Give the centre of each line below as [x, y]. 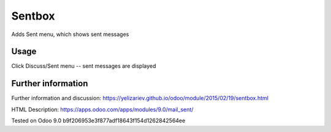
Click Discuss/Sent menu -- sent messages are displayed [84, 66]
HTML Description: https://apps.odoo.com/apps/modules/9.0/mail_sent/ [102, 109]
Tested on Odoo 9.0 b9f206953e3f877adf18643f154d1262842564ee [98, 121]
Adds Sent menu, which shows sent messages [70, 34]
